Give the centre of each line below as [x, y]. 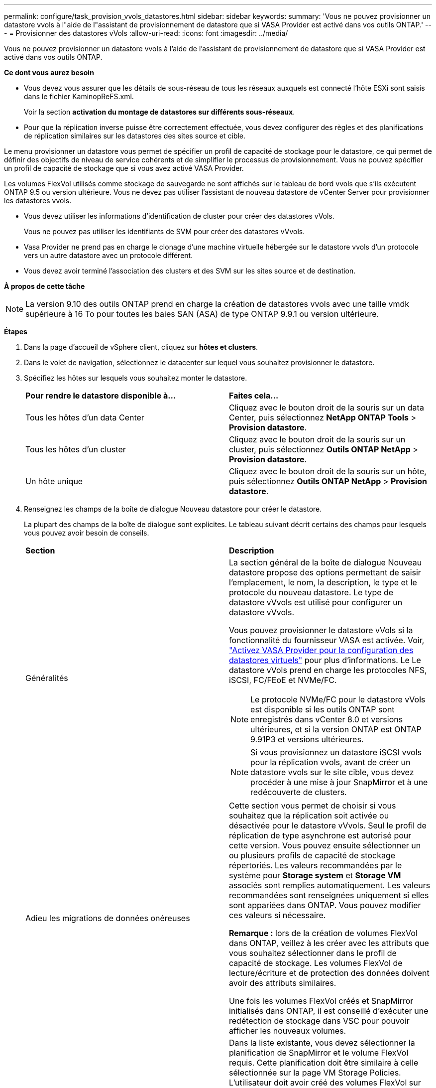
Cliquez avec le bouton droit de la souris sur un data [327, 408]
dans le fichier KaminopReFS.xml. [79, 96]
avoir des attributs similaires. [283, 983]
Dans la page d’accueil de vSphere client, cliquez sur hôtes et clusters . [141, 347]
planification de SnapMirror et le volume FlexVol [319, 1053]
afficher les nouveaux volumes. [288, 1031]
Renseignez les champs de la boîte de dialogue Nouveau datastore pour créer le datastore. [173, 509]
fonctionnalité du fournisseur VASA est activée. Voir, [327, 640]
